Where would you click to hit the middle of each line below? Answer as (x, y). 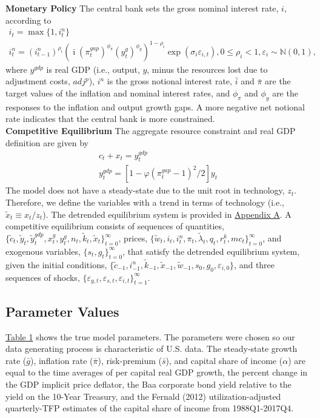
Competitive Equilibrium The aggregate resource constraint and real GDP (151, 130)
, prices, (133, 238)
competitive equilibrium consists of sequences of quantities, (115, 226)
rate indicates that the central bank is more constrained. (110, 119)
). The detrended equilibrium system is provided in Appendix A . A (167, 214)
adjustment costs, (38, 81)
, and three (255, 264)
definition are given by (47, 142)
